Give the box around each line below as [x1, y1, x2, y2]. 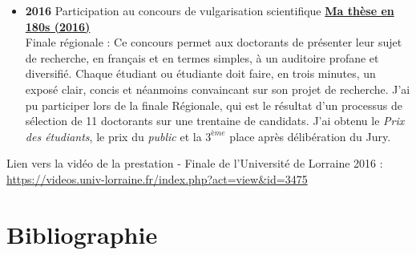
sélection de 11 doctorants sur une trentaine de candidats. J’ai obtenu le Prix [25, 112, 405, 129]
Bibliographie [6, 217, 158, 250]
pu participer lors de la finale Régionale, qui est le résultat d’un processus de [25, 96, 403, 113]
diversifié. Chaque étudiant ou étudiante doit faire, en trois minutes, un [25, 65, 376, 82]
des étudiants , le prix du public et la [25, 127, 202, 144]
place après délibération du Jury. [229, 127, 391, 144]
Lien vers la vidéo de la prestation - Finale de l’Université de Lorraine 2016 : [6, 155, 383, 172]
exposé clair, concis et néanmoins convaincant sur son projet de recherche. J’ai [25, 80, 410, 97]
